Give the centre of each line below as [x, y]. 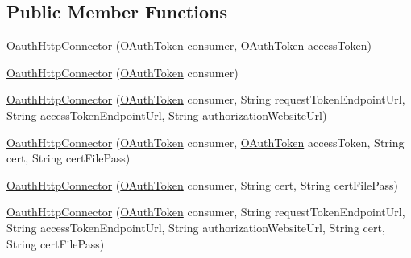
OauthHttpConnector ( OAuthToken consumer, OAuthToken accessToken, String [205, 142]
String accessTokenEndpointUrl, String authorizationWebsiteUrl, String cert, [196, 227]
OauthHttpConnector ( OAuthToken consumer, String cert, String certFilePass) [202, 184]
